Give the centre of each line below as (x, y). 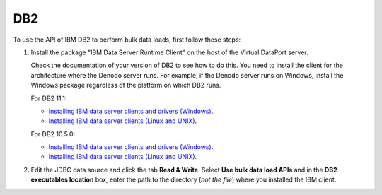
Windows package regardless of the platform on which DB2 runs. (126, 85)
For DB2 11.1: (49, 98)
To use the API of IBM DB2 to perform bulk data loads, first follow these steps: (127, 40)
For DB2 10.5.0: (53, 134)
